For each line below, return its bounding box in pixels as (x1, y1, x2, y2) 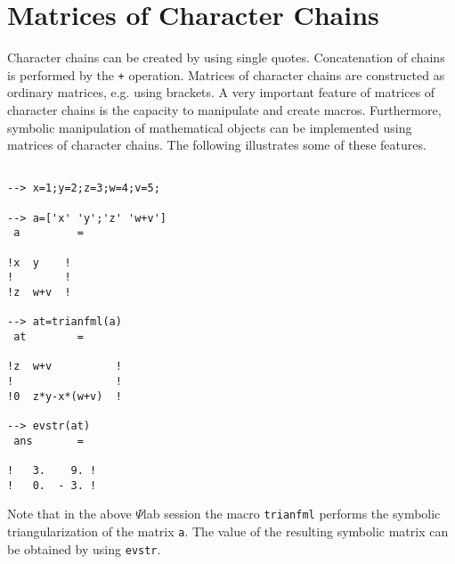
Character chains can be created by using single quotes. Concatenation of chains (7, 48, 445, 67)
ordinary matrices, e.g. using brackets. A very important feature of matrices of (7, 83, 435, 102)
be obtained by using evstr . (7, 539, 161, 558)
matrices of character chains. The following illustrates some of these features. (7, 135, 427, 154)
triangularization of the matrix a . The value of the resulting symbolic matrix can (7, 521, 449, 540)
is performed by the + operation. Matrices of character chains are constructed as (7, 65, 445, 84)
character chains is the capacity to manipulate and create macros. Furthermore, (7, 100, 442, 119)
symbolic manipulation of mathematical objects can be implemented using (7, 118, 412, 136)
